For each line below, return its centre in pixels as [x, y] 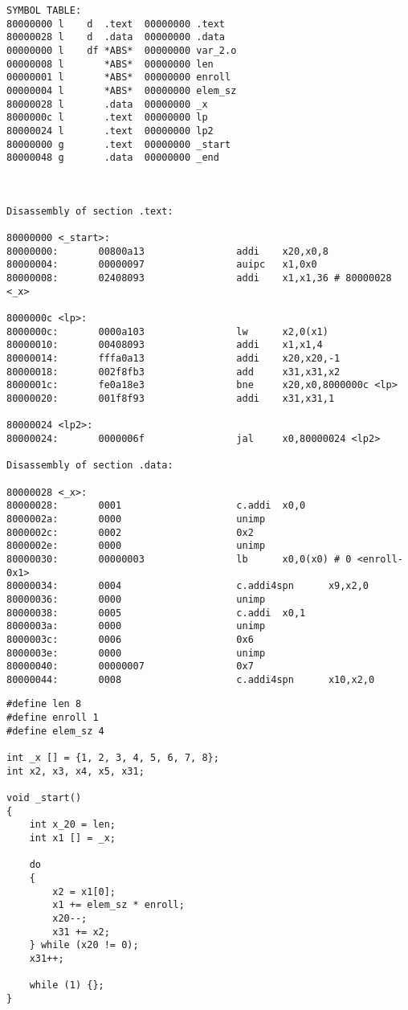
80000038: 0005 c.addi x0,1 [156, 613]
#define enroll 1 [53, 718]
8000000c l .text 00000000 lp [107, 118]
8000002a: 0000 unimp [136, 519]
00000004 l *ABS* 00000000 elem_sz [122, 90]
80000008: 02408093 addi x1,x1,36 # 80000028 [199, 278]
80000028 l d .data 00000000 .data [116, 37]
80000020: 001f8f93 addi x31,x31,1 [171, 399]
